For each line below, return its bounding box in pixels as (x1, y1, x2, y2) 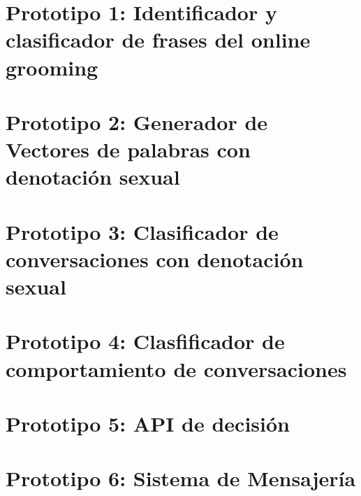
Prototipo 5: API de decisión (6, 409, 290, 437)
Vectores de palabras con (6, 135, 251, 164)
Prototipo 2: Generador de (6, 107, 268, 136)
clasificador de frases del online (6, 25, 311, 54)
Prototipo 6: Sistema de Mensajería (6, 464, 356, 493)
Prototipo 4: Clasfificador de (6, 327, 285, 355)
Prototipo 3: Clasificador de (6, 217, 279, 246)
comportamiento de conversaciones (6, 354, 347, 383)
